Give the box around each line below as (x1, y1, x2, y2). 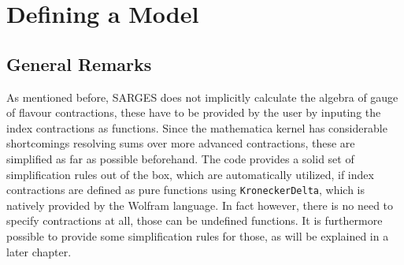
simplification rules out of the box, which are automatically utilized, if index (6, 166, 374, 182)
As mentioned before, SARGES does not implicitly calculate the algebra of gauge (6, 88, 398, 105)
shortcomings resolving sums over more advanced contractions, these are (6, 135, 355, 151)
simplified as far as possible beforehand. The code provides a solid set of (6, 150, 354, 166)
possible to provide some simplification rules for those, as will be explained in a (6, 227, 389, 244)
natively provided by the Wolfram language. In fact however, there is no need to (6, 196, 394, 213)
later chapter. (6, 243, 72, 259)
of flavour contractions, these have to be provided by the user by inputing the (6, 104, 381, 121)
